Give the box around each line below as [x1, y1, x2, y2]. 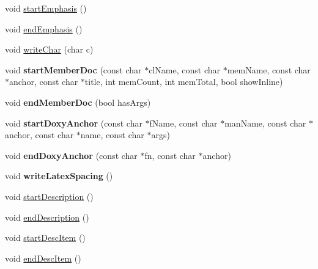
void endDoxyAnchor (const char [5, 149, 138, 161]
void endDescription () [5, 210, 89, 223]
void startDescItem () [5, 231, 86, 244]
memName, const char [227, 63, 311, 76]
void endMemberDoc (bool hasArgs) [5, 95, 151, 108]
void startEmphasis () [5, 2, 87, 14]
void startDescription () [5, 190, 94, 202]
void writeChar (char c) [5, 43, 94, 56]
